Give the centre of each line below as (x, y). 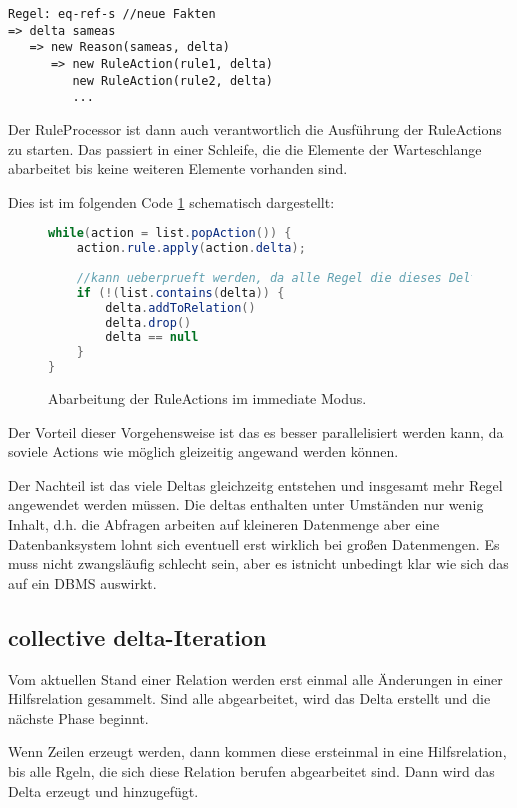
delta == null (152, 337)
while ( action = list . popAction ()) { (170, 233)
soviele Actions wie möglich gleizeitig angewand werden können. (203, 451)
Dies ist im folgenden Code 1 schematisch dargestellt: (171, 201)
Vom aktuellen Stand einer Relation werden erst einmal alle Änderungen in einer (255, 678)
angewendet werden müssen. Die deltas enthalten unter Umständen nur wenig (246, 504)
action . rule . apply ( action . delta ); (191, 248)
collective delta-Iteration (137, 636)
